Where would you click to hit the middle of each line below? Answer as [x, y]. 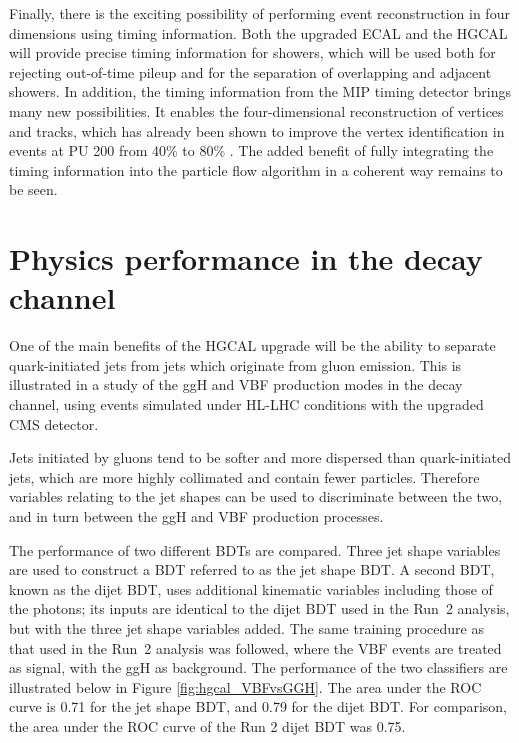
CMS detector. [54, 423]
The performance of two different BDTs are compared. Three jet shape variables [255, 549]
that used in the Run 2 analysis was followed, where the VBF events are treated [255, 647]
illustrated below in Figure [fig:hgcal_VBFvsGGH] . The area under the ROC [245, 686]
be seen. [33, 189]
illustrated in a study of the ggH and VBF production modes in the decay [236, 384]
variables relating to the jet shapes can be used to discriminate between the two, [256, 496]
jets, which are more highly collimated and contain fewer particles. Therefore [244, 476]
